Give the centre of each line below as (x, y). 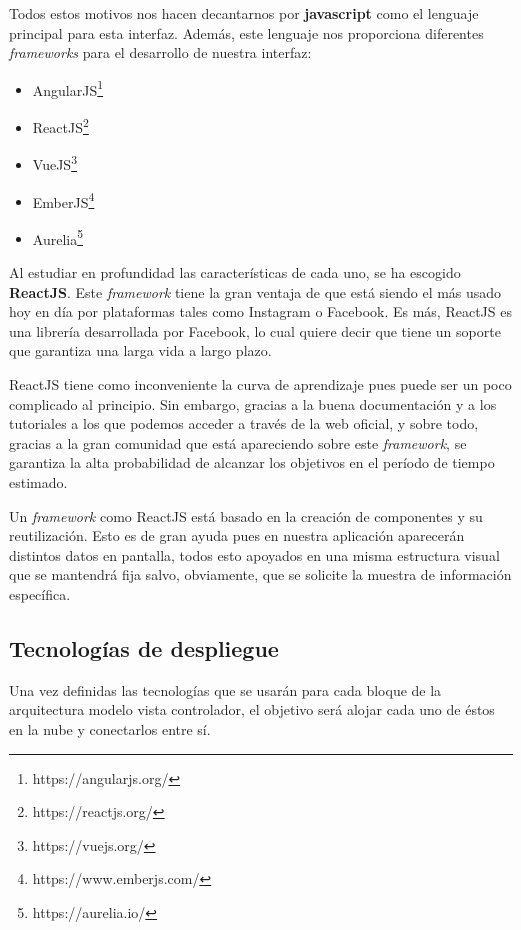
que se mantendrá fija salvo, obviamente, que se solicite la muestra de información (260, 574)
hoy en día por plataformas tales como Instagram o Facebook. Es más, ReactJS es (260, 311)
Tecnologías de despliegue (144, 647)
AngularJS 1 (68, 88)
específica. (40, 593)
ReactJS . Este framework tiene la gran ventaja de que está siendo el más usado (255, 291)
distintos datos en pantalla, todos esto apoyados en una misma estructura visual (254, 554)
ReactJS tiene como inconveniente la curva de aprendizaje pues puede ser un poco (260, 384)
